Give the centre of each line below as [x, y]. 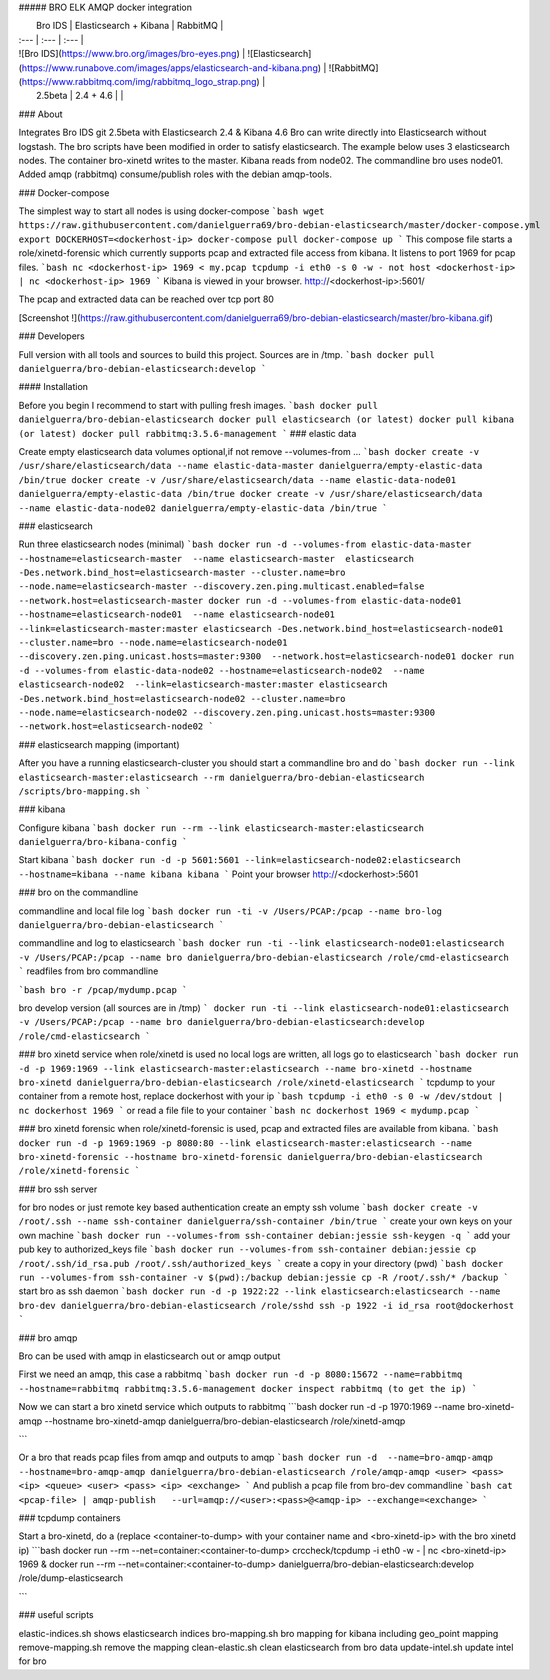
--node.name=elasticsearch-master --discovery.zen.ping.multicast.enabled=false [221, 586]
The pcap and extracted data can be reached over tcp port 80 [146, 299]
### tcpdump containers [69, 1517]
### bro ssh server [58, 1189]
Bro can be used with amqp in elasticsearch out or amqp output [149, 1356]
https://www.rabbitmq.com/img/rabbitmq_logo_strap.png [139, 81]
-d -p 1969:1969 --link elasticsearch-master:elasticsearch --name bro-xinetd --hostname [245, 1068]
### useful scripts [56, 1615]
